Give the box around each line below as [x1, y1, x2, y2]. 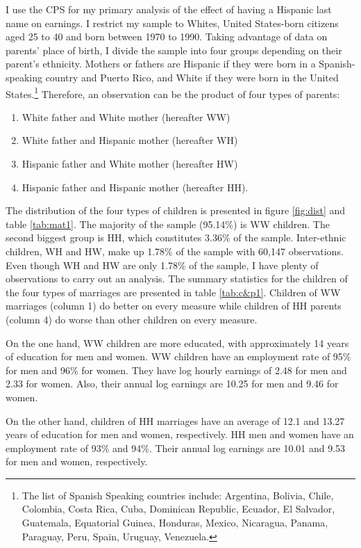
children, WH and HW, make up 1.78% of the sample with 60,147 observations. [6, 243, 344, 258]
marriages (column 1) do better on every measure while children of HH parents [6, 298, 342, 313]
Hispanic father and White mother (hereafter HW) [22, 156, 238, 170]
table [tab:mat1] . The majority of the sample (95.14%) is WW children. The [6, 216, 330, 231]
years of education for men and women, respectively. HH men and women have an [6, 427, 354, 442]
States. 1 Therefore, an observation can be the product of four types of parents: [6, 84, 340, 101]
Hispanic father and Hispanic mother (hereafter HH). [22, 179, 249, 194]
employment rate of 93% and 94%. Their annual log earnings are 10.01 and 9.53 [6, 440, 346, 455]
